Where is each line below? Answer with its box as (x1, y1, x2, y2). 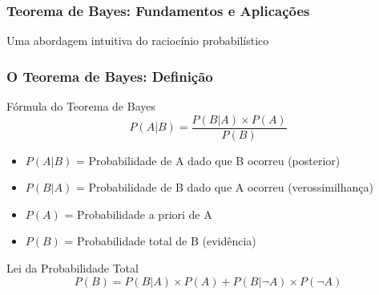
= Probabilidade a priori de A (64, 205, 212, 222)
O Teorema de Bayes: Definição (6, 66, 213, 86)
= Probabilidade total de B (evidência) (64, 232, 256, 249)
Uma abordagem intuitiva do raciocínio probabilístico (6, 32, 269, 49)
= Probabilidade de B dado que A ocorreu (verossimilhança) (75, 179, 373, 196)
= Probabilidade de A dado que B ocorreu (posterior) (75, 152, 341, 168)
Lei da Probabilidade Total (6, 260, 139, 277)
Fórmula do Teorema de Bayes (6, 98, 156, 115)
